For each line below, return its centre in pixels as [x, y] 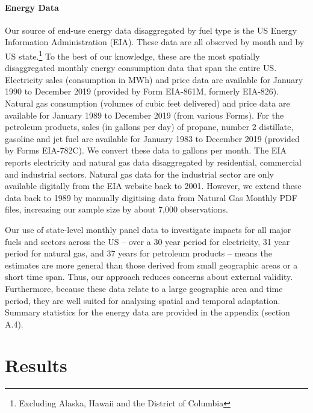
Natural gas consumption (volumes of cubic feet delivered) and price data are [147, 103]
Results [36, 365]
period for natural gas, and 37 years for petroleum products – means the [138, 253]
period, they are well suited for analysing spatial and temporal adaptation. [143, 300]
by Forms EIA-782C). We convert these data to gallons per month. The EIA [146, 150]
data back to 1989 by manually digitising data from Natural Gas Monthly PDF [151, 197]
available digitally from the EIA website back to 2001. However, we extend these [153, 186]
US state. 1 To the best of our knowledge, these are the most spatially [132, 55]
